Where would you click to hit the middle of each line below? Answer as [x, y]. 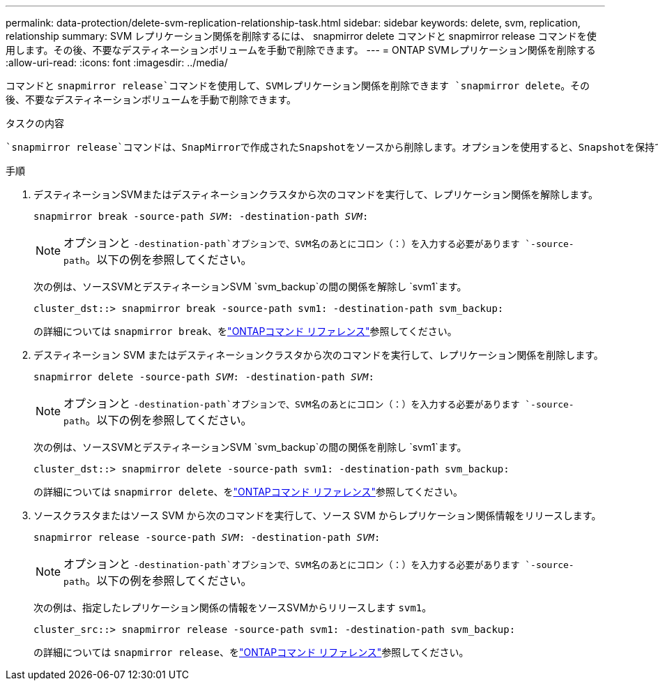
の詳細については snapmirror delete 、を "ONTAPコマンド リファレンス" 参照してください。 [248, 492]
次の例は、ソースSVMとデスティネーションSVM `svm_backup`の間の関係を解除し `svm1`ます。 [250, 286]
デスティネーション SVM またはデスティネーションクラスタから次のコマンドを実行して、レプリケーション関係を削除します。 [319, 355]
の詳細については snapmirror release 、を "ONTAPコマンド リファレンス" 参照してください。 [251, 652]
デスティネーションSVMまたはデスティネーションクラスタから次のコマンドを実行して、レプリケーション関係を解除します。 [316, 194]
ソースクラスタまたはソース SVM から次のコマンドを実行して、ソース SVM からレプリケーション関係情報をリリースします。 [317, 515]
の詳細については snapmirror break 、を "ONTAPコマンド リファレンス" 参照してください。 [245, 331]
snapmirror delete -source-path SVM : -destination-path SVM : [204, 377]
